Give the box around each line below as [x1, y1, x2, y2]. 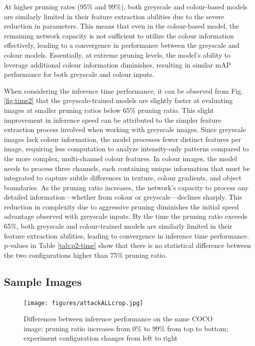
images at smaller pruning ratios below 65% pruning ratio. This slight [4, 104, 214, 115]
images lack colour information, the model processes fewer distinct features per [4, 134, 241, 144]
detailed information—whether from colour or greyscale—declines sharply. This [4, 192, 242, 202]
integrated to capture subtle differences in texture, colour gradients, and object [4, 173, 242, 183]
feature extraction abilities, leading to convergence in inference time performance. [4, 230, 249, 241]
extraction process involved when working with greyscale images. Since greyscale [4, 124, 246, 135]
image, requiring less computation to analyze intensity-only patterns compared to [4, 143, 249, 154]
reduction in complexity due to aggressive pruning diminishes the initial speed [4, 201, 239, 211]
